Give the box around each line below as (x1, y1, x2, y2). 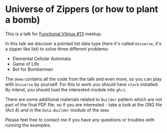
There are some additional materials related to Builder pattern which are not (5, 96, 162, 102)
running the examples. (5, 122, 51, 128)
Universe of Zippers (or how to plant (5, 4, 158, 15)
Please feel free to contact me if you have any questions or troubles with (5, 116, 155, 122)
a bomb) (5, 14, 40, 26)
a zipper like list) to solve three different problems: (5, 46, 109, 52)
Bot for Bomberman (12, 66, 53, 72)
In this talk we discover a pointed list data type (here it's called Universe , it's (5, 40, 161, 46)
